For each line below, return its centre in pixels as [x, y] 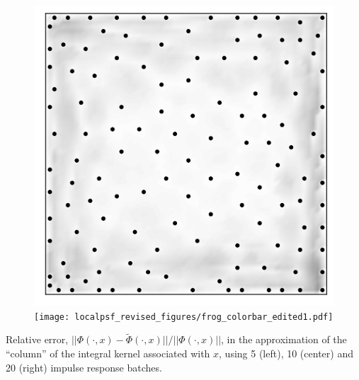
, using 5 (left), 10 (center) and [286, 353]
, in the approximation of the [284, 339]
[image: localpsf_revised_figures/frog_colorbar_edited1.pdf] [184, 317]
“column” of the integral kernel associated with [108, 353]
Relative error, [37, 339]
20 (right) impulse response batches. [84, 367]
